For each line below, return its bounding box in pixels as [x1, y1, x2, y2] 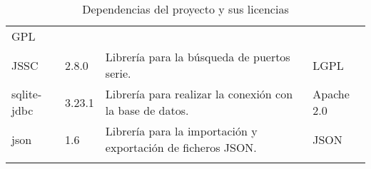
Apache [312, 86, 350, 102]
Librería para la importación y [105, 123, 258, 139]
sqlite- [11, 86, 42, 102]
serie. [105, 65, 131, 81]
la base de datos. [105, 102, 189, 118]
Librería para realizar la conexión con [105, 86, 293, 102]
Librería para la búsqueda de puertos [105, 48, 290, 65]
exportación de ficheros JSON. [105, 139, 257, 155]
